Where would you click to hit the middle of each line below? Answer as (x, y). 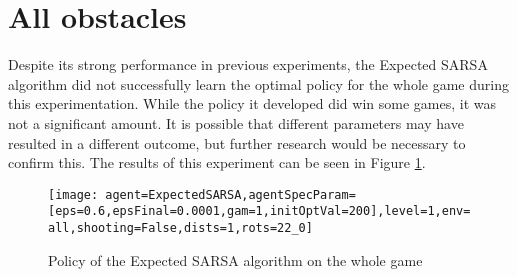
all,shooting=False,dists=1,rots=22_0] (180, 228)
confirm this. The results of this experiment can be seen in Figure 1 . (217, 162)
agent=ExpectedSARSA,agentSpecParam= (230, 194)
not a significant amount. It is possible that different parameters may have (236, 122)
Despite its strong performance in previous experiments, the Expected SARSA (248, 64)
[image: (73, 194)
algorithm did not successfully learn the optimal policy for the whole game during (258, 83)
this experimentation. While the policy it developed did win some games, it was (252, 103)
